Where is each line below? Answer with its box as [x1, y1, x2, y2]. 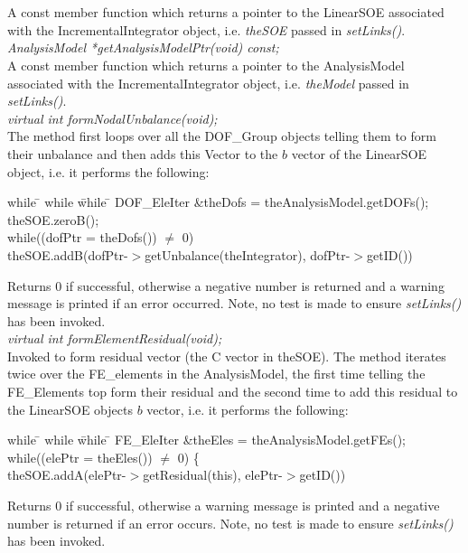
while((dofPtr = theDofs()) [7, 228, 157, 247]
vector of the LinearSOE [291, 144, 427, 163]
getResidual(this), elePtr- [143, 465, 283, 484]
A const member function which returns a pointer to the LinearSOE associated [7, 3, 445, 22]
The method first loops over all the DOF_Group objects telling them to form [7, 127, 436, 145]
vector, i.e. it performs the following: [146, 399, 349, 418]
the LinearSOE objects [7, 399, 133, 418]
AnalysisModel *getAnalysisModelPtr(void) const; [7, 38, 279, 57]
